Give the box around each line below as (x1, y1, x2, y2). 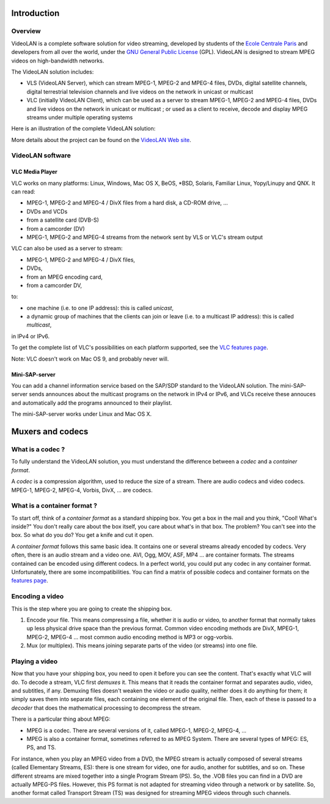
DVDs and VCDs (26, 208, 68, 215)
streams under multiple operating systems (26, 113, 133, 121)
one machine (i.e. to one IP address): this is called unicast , (26, 304, 174, 312)
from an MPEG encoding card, (26, 273, 103, 280)
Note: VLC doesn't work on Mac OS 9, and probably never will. (11, 355, 169, 363)
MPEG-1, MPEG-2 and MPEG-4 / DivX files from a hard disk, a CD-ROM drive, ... (26, 199, 229, 206)
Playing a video (11, 657, 58, 666)
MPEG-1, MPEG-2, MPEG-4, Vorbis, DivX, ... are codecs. (11, 486, 153, 494)
